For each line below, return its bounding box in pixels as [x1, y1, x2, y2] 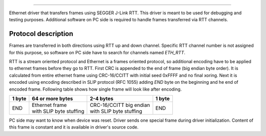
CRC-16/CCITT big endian [89, 102, 150, 108]
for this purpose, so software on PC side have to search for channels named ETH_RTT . [9, 49, 186, 55]
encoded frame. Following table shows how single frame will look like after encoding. [9, 86, 182, 92]
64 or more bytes [32, 95, 73, 102]
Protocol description [9, 30, 73, 38]
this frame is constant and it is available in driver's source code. [9, 124, 139, 130]
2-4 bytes [89, 95, 113, 102]
